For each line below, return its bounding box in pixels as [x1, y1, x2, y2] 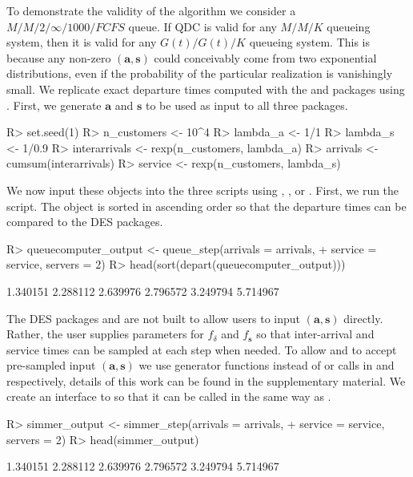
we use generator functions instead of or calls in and [138, 357, 395, 374]
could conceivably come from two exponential [154, 49, 377, 66]
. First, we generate [6, 96, 102, 113]
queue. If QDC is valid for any [128, 18, 277, 34]
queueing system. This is [249, 34, 371, 51]
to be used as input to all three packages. [145, 96, 348, 113]
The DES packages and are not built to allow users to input [6, 309, 301, 326]
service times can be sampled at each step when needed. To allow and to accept [6, 341, 397, 358]
